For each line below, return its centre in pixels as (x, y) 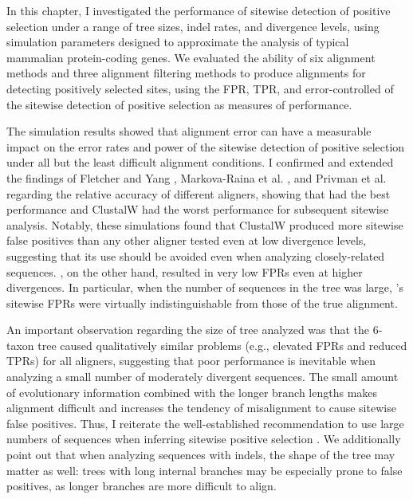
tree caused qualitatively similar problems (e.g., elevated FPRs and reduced (222, 345)
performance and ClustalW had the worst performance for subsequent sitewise (198, 209)
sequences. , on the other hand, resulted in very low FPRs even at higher (185, 271)
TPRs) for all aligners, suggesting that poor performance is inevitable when (191, 361)
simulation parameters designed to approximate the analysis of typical (178, 42)
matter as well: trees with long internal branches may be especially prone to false (205, 470)
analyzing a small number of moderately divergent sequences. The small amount (203, 377)
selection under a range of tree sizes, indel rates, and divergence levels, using (193, 26)
